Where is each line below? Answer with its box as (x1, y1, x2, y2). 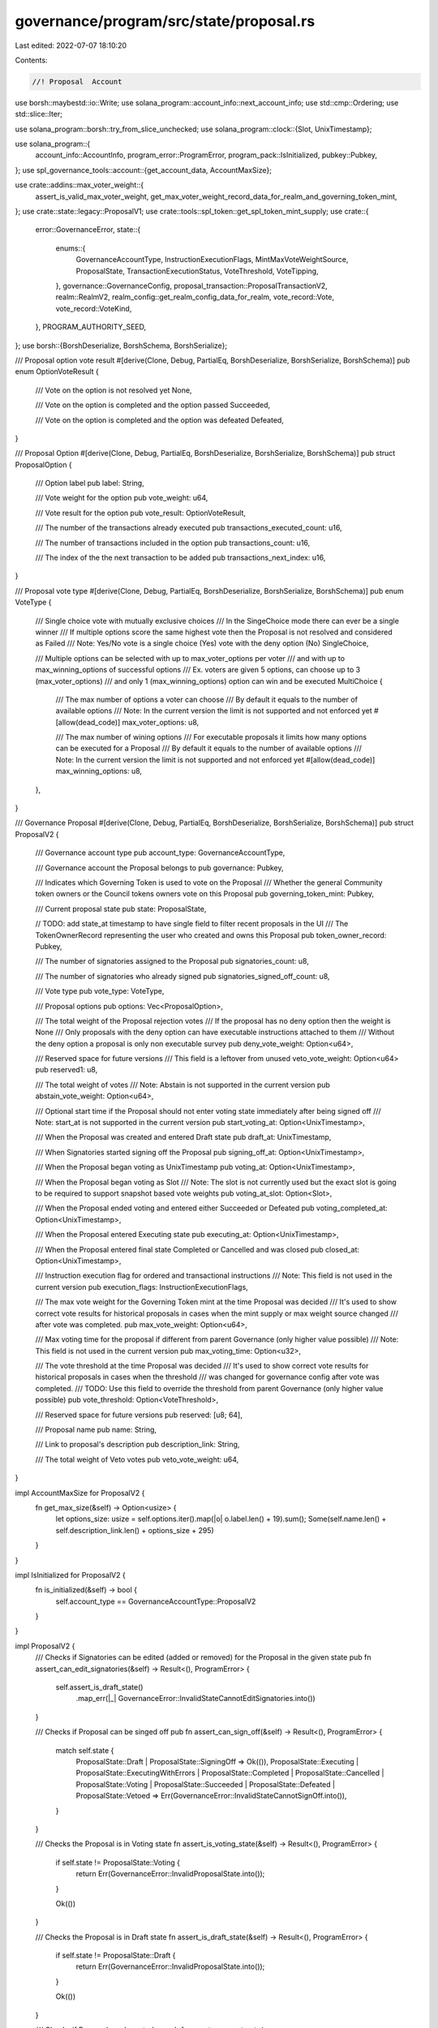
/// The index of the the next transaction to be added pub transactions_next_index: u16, (35, 552, 326, 563)
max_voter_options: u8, (122, 717, 200, 727)
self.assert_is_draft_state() (55, 1682, 144, 1692)
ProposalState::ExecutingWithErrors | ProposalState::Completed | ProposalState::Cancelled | (75, 1768, 384, 1778)
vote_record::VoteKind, (55, 303, 132, 313)
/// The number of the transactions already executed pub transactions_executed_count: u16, (35, 523, 342, 533)
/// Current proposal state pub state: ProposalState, (35, 904, 207, 913)
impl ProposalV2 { (15, 1641, 75, 1651)
